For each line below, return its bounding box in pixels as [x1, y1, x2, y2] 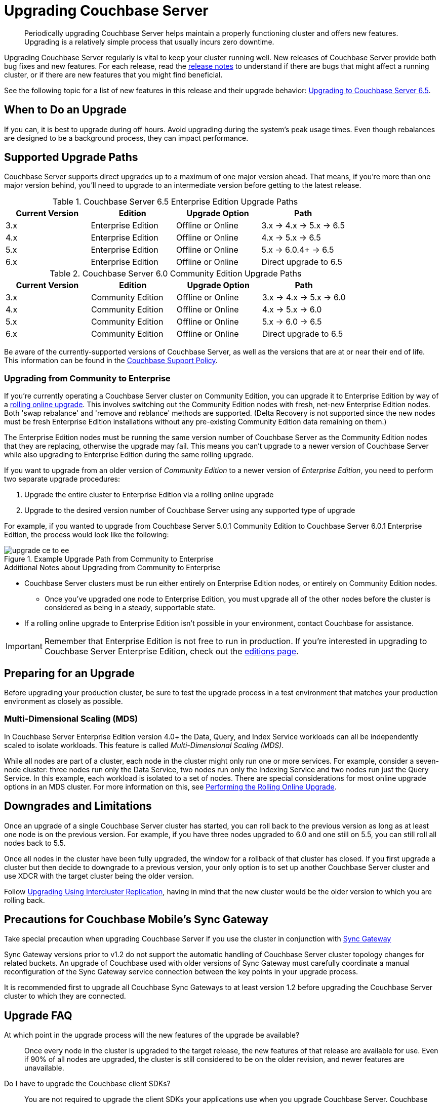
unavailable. [24, 1063, 64, 1073]
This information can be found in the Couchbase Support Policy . [4, 356, 218, 365]
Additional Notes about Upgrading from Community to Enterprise [4, 563, 221, 572]
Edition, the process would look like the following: [4, 530, 169, 539]
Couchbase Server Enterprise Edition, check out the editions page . [44, 646, 299, 657]
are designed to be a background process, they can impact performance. [4, 133, 249, 142]
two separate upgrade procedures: [4, 475, 120, 484]
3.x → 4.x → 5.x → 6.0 [262, 292, 346, 303]
